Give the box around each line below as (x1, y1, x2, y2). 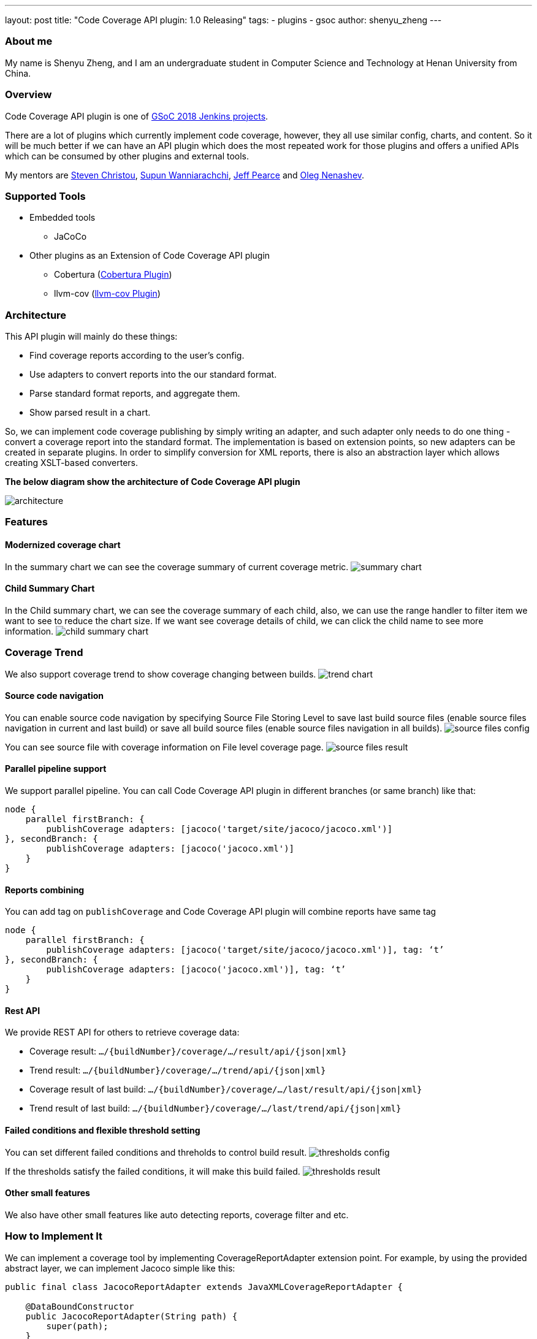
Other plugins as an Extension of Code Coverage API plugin (29, 250, 270, 261)
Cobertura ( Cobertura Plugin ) (54, 269, 172, 280)
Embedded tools (29, 212, 96, 223)
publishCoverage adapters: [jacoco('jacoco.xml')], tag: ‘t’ (46, 964, 346, 975)
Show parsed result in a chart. (29, 407, 151, 418)
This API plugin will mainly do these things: (5, 331, 178, 341)
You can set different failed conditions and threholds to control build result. (5, 1146, 307, 1158)
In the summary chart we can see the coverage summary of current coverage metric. (5, 561, 349, 572)
